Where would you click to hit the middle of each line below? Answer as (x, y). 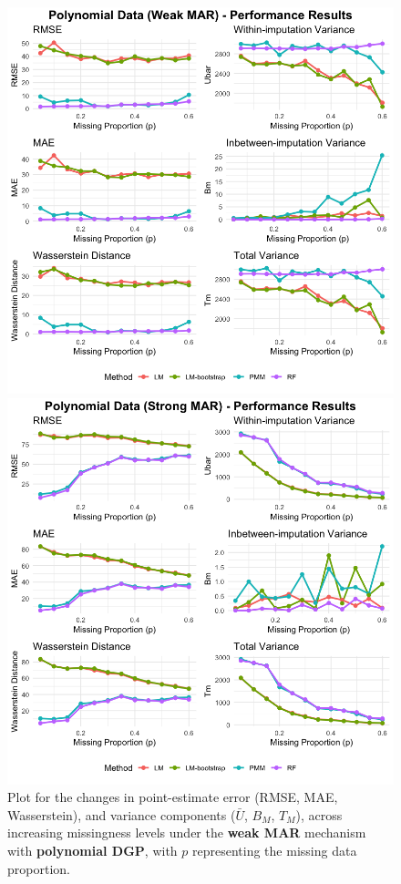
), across (319, 814)
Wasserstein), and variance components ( (122, 814)
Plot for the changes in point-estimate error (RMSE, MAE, (173, 797)
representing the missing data (275, 850)
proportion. (39, 868)
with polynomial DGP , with (93, 850)
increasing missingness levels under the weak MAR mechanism (187, 833)
